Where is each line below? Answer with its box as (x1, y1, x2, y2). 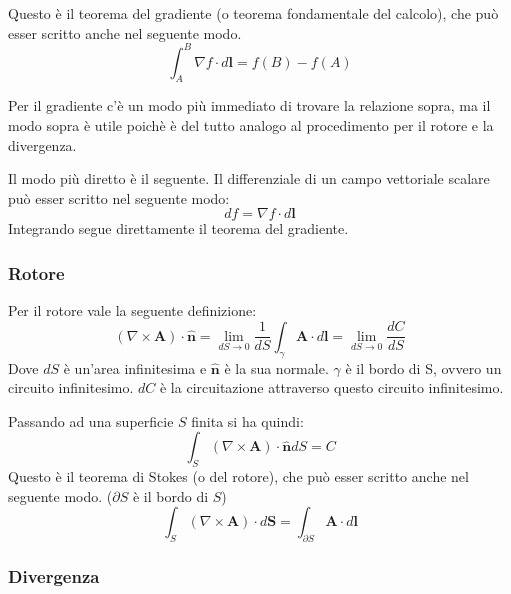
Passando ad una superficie (8, 410, 174, 431)
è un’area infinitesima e (63, 357, 207, 378)
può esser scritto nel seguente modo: (8, 187, 230, 208)
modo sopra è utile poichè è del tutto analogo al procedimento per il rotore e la (8, 115, 494, 136)
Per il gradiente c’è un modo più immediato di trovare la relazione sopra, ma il (8, 95, 491, 116)
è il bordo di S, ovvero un (345, 357, 502, 378)
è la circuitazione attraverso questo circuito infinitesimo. (159, 377, 504, 398)
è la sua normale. (224, 357, 329, 378)
